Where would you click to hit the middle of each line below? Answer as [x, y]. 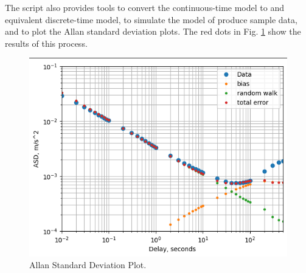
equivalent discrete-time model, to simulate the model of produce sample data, [151, 19]
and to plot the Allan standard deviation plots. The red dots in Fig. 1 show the [153, 31]
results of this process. [46, 43]
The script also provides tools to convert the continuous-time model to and [144, 7]
